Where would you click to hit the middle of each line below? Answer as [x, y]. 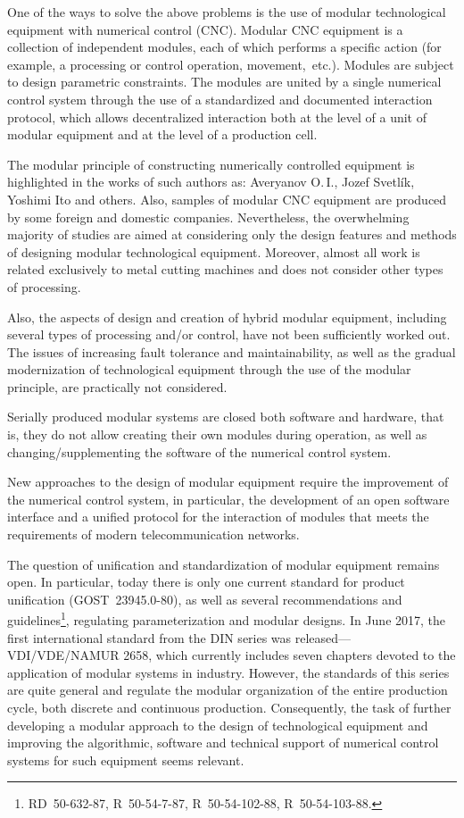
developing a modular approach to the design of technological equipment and [218, 725]
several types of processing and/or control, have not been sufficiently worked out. [229, 334]
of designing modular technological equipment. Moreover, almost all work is [214, 251]
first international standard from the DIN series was [149, 637]
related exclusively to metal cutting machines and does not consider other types [225, 269]
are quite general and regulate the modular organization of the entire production [228, 690]
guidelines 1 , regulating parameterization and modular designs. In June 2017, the [227, 619]
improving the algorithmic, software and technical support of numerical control [223, 743]
